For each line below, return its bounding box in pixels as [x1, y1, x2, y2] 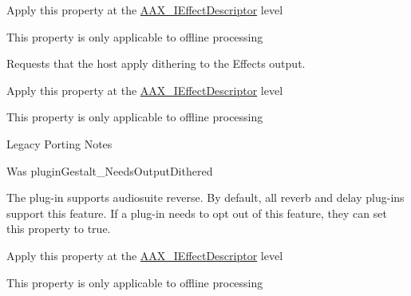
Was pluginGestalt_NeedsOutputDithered [6, 162, 213, 179]
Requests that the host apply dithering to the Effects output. [6, 55, 306, 72]
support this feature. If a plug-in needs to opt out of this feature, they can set [6, 204, 387, 221]
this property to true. [6, 220, 111, 237]
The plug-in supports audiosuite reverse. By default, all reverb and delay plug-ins [6, 189, 405, 206]
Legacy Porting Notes [6, 135, 113, 152]
